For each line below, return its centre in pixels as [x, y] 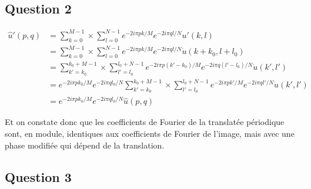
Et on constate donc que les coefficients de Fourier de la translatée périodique [145, 122]
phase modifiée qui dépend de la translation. [85, 145]
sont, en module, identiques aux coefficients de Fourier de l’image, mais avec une [150, 134]
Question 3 [38, 176]
